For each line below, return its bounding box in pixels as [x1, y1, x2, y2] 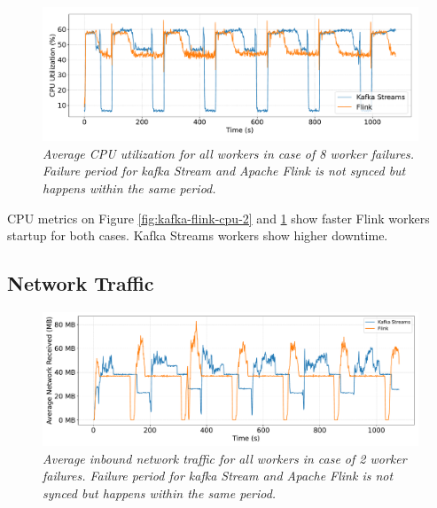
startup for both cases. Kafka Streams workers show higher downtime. [7, 226, 388, 245]
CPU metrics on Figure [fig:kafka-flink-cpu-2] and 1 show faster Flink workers [7, 208, 430, 227]
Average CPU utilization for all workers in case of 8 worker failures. [43, 144, 415, 162]
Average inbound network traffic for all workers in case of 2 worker [43, 449, 407, 467]
